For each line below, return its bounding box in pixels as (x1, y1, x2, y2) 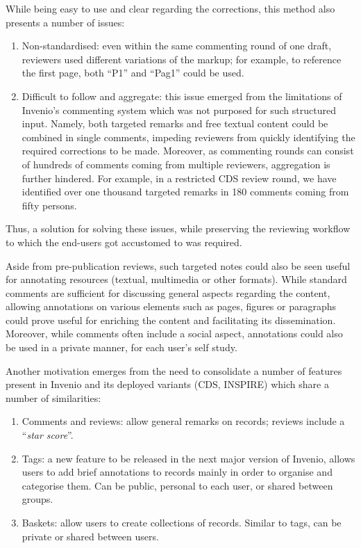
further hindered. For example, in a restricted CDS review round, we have (22, 170, 337, 185)
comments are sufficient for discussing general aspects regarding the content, (6, 285, 330, 300)
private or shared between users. (22, 529, 159, 543)
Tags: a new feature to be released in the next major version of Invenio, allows (22, 451, 355, 465)
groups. (22, 492, 53, 506)
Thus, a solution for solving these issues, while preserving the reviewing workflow (6, 221, 351, 236)
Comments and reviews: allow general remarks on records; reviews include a (22, 414, 345, 428)
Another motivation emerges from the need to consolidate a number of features (6, 363, 342, 378)
